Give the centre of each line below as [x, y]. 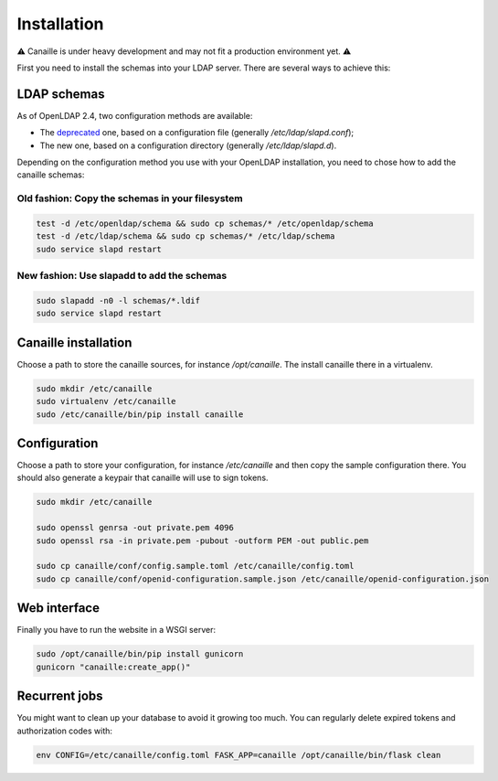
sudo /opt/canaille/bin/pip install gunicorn [140, 654]
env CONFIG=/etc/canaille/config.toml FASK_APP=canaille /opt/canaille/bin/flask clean [238, 755]
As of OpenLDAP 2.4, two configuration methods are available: [135, 115]
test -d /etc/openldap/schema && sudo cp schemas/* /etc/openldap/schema [205, 223]
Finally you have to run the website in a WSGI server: [117, 630]
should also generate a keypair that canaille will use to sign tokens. [143, 478]
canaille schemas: [51, 175]
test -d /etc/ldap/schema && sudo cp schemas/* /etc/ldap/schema [185, 236]
